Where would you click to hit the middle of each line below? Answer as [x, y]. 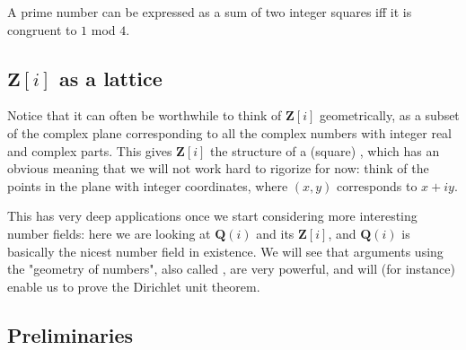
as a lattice [111, 78]
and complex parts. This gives [90, 150]
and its [275, 233]
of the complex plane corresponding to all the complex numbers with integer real [230, 132]
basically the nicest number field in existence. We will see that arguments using [225, 251]
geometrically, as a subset [390, 115]
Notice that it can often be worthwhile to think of [145, 115]
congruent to [42, 29]
